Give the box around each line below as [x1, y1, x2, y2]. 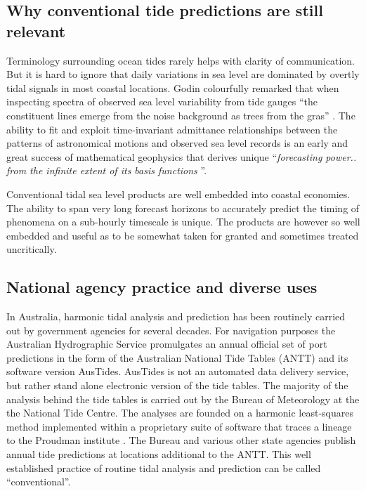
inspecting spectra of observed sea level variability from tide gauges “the [6, 94, 318, 109]
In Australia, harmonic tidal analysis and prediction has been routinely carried [6, 309, 346, 324]
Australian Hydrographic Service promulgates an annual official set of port [6, 336, 327, 351]
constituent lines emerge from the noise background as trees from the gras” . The [6, 107, 355, 122]
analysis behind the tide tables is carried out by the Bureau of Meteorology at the [6, 391, 360, 406]
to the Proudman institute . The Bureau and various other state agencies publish [6, 433, 356, 447]
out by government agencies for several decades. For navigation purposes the [6, 322, 336, 337]
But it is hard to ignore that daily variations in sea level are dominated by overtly [6, 67, 360, 81]
